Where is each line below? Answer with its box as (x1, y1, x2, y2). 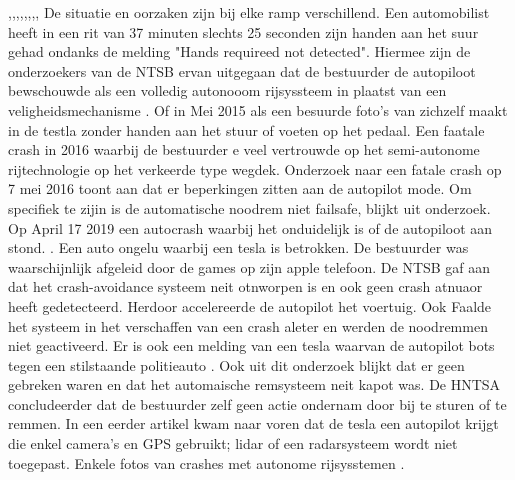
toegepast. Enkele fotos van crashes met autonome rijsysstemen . (8, 452, 405, 473)
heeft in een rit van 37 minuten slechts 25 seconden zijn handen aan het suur (8, 21, 479, 42)
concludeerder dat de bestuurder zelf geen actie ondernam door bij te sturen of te (8, 393, 507, 414)
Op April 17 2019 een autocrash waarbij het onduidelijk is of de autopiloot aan (8, 217, 493, 238)
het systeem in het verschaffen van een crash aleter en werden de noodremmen (8, 315, 488, 336)
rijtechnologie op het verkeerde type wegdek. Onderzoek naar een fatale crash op (8, 158, 502, 179)
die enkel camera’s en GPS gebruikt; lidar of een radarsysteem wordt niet (8, 433, 458, 454)
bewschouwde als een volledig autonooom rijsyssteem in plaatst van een (8, 80, 447, 101)
